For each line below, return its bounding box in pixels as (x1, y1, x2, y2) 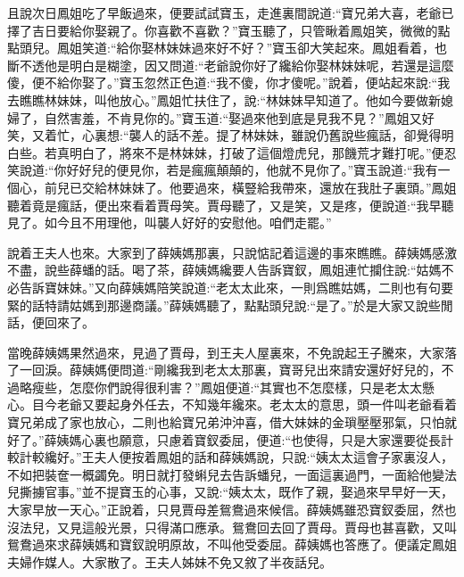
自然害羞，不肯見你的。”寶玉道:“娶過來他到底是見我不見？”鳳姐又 (44, 108, 422, 127)
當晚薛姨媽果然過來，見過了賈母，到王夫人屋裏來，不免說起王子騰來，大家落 (7, 342, 457, 361)
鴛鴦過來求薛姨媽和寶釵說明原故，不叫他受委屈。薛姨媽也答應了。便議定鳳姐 (7, 535, 457, 554)
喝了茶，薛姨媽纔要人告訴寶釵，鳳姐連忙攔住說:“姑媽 (131, 260, 442, 279)
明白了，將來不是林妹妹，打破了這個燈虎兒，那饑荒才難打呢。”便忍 (69, 143, 457, 161)
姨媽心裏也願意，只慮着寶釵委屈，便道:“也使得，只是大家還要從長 (56, 430, 442, 449)
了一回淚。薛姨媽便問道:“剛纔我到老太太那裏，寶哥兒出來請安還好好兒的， (7, 360, 442, 379)
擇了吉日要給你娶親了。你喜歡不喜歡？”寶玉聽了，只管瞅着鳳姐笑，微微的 (7, 21, 438, 39)
